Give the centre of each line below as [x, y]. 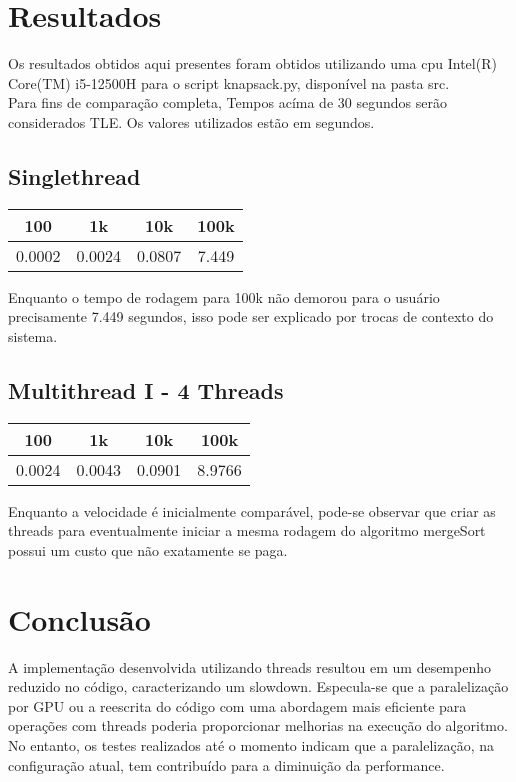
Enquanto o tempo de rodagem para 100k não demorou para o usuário [224, 296]
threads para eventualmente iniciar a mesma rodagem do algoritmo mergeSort [247, 530]
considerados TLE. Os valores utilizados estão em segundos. [191, 121]
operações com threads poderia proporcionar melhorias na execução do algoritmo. [258, 725]
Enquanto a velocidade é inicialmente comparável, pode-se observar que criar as [252, 510]
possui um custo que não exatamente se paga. [148, 549]
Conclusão [79, 618]
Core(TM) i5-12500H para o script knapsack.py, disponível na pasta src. [229, 82]
